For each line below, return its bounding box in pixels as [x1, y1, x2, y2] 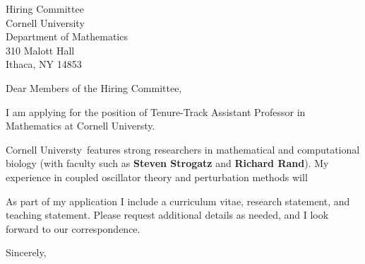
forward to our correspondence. [6, 221, 140, 236]
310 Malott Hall [6, 42, 75, 57]
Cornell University [6, 15, 85, 30]
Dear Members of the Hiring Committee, [6, 80, 182, 95]
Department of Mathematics [6, 29, 128, 44]
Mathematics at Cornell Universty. [6, 118, 155, 133]
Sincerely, [6, 245, 47, 260]
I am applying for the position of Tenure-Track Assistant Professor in [6, 104, 306, 119]
